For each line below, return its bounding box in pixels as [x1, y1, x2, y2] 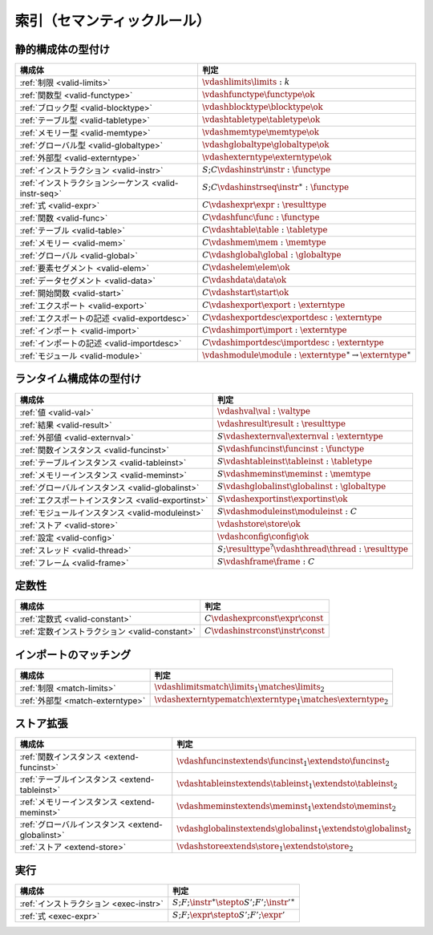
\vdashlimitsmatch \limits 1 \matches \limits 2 [154, 682, 325, 694]
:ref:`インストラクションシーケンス [19, 177, 150, 188]
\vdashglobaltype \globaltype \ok [201, 139, 330, 150]
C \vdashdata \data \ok [201, 274, 287, 285]
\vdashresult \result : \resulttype [216, 419, 346, 429]
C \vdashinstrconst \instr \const [204, 625, 325, 636]
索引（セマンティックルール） [14, 12, 211, 30]
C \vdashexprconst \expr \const [204, 613, 324, 623]
